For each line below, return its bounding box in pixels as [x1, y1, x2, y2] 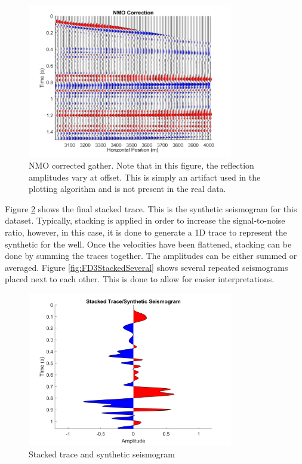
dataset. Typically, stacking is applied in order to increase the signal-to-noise [5, 214, 285, 227]
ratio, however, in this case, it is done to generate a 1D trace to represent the [5, 225, 287, 238]
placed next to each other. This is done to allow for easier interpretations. [5, 273, 275, 285]
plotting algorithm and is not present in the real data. [29, 182, 226, 195]
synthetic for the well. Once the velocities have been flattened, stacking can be [5, 237, 292, 250]
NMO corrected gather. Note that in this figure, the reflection [29, 158, 254, 171]
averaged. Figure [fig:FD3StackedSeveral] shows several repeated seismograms [5, 261, 288, 273]
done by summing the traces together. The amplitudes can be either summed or [5, 249, 297, 262]
